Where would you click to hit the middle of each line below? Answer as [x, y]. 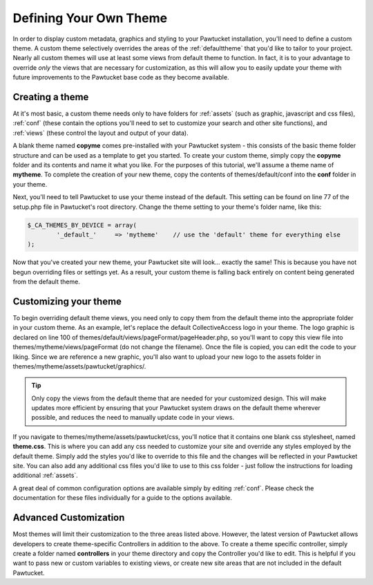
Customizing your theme [67, 301]
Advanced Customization [69, 518]
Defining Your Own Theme [90, 18]
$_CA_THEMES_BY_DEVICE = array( [82, 225]
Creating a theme [51, 97]
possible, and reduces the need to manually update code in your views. [133, 418]
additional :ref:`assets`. [46, 475]
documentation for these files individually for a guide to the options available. [123, 498]
